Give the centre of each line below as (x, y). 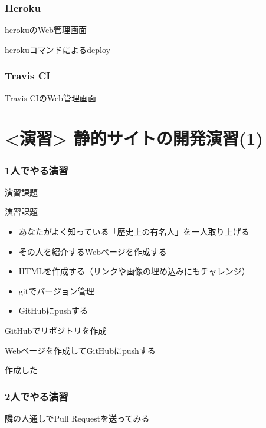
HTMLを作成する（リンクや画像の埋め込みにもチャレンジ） (134, 271)
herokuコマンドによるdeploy (58, 49)
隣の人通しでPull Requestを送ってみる (77, 418)
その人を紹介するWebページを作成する (93, 251)
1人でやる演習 (37, 170)
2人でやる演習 (37, 396)
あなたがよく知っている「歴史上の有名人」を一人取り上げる (134, 231)
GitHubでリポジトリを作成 (56, 330)
